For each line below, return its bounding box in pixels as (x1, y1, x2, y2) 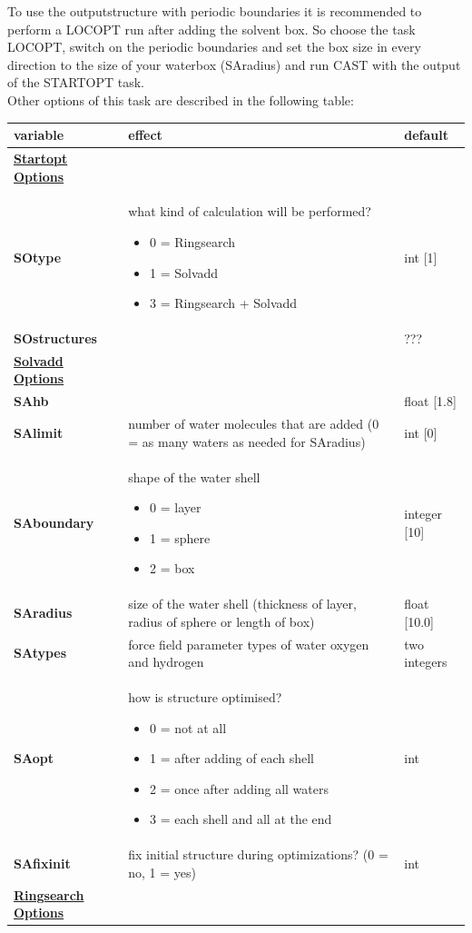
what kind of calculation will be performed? (128, 202, 371, 221)
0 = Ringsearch (150, 232, 236, 251)
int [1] (404, 247, 438, 266)
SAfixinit (14, 854, 71, 873)
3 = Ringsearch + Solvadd (150, 293, 298, 313)
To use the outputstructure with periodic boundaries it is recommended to (7, 2, 422, 20)
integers (404, 652, 447, 671)
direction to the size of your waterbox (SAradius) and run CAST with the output (7, 55, 461, 74)
